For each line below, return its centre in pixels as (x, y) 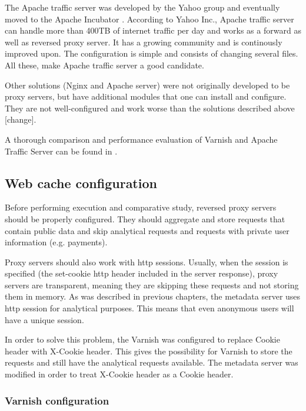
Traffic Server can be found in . (61, 151)
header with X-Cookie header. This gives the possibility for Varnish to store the (149, 351)
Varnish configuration (57, 400)
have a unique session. (44, 319)
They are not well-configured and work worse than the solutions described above (150, 108)
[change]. (21, 119)
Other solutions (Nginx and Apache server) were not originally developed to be (147, 85)
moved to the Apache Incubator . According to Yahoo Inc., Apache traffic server (149, 19)
